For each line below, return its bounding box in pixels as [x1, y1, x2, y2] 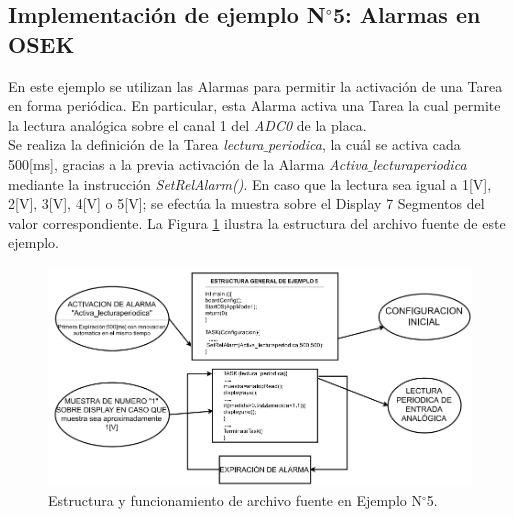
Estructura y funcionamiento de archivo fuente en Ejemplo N [48, 490, 422, 511]
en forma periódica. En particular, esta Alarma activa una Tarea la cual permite [8, 95, 501, 116]
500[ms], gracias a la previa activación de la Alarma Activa [8, 153, 368, 174]
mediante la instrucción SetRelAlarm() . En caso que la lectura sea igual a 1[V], [8, 173, 492, 194]
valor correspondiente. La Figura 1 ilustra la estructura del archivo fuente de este [8, 212, 506, 233]
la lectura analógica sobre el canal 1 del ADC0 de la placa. [8, 114, 367, 135]
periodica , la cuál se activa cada [268, 134, 461, 155]
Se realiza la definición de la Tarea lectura [8, 134, 264, 155]
